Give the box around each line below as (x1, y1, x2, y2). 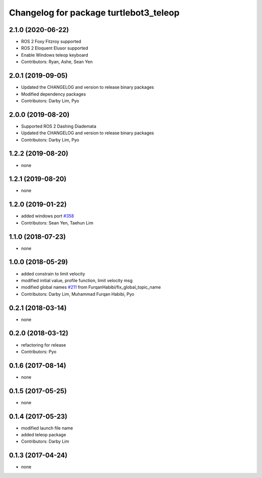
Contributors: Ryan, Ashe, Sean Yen (21, 59, 93, 65)
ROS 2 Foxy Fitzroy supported (21, 39, 82, 45)
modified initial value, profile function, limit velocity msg (21, 277, 133, 283)
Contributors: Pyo (21, 349, 57, 354)
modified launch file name (21, 425, 73, 431)
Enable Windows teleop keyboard (21, 52, 88, 58)
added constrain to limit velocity (21, 271, 85, 276)
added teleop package (21, 432, 66, 438)
